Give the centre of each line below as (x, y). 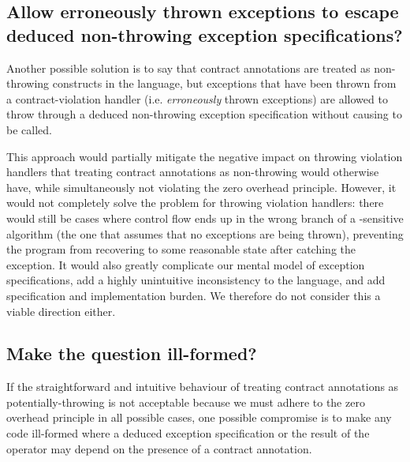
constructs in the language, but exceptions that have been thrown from (224, 83)
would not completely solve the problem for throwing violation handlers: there (195, 203)
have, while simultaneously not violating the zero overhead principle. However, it (201, 187)
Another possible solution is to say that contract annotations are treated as (188, 68)
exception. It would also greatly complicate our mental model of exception (186, 264)
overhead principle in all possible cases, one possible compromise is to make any (199, 417)
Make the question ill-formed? (132, 353)
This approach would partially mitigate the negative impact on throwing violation (205, 156)
